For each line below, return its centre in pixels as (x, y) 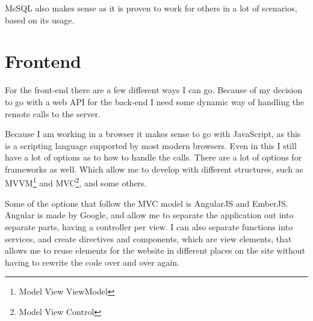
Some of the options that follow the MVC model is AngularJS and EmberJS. (147, 203)
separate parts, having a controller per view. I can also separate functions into (149, 226)
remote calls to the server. (53, 113)
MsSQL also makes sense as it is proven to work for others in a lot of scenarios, (151, 8)
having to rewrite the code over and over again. (92, 262)
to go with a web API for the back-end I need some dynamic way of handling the (155, 101)
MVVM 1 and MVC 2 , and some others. (76, 182)
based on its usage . (40, 20)
